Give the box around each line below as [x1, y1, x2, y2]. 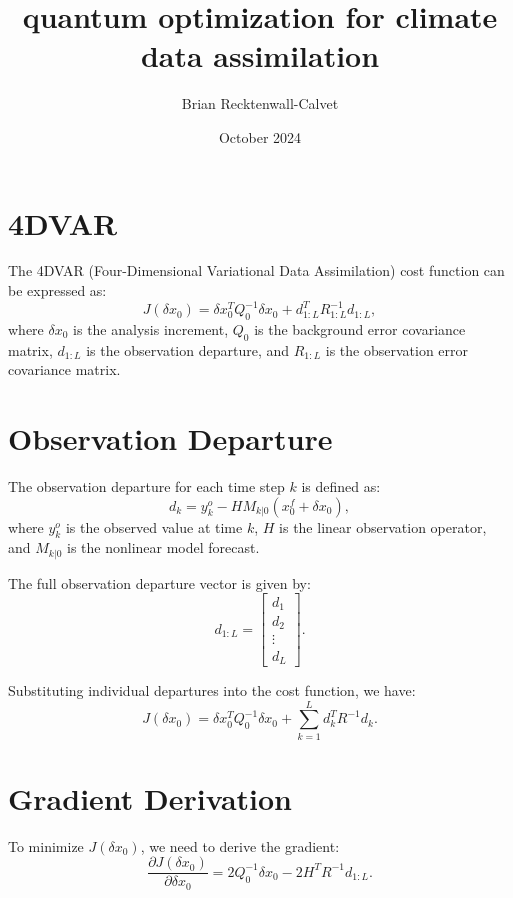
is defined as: [301, 476, 381, 497]
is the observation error [325, 339, 469, 360]
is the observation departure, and [86, 339, 290, 360]
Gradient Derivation [8, 777, 293, 818]
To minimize [8, 835, 84, 856]
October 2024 [218, 126, 302, 147]
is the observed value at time [65, 516, 243, 537]
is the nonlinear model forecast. [67, 537, 260, 558]
